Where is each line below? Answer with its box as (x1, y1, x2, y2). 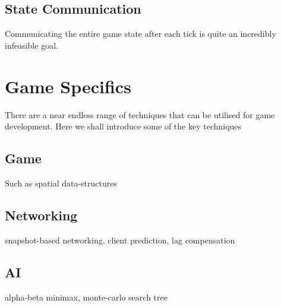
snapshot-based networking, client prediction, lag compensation (5, 233, 235, 246)
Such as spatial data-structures (5, 176, 117, 189)
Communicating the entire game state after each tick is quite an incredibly (5, 27, 276, 40)
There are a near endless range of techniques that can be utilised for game (5, 108, 275, 121)
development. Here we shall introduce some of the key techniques (5, 120, 242, 132)
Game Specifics (5, 74, 131, 98)
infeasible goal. (5, 39, 58, 51)
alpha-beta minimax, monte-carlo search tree (5, 290, 168, 303)
